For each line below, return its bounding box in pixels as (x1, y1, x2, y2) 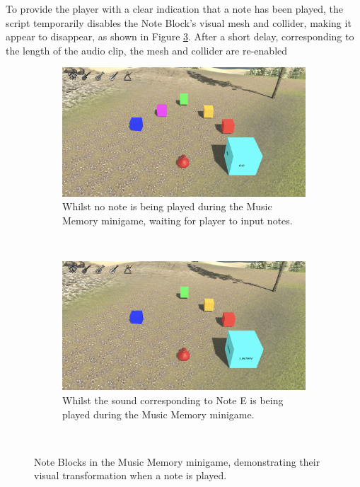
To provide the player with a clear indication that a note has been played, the (6, 1, 343, 16)
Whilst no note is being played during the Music (62, 199, 272, 214)
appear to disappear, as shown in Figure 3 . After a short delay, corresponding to (6, 29, 354, 44)
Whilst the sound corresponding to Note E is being (62, 393, 284, 407)
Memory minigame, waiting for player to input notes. (62, 212, 293, 227)
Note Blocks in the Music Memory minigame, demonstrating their (34, 454, 320, 469)
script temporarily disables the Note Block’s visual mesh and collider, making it (6, 15, 352, 30)
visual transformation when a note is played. (34, 468, 227, 483)
